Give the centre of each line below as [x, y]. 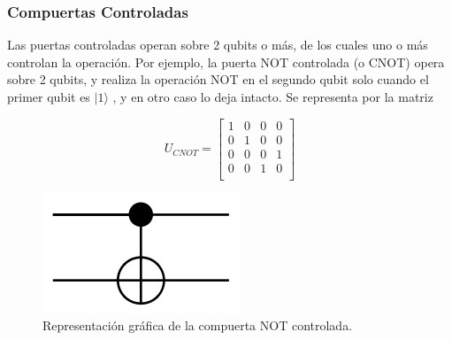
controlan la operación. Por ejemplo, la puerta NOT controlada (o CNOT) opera [226, 62]
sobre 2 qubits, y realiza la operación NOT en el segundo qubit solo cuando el [218, 79]
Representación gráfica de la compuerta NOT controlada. [198, 325]
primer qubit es [49, 97]
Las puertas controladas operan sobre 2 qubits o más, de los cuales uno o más [218, 45]
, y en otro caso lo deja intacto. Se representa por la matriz [273, 97]
